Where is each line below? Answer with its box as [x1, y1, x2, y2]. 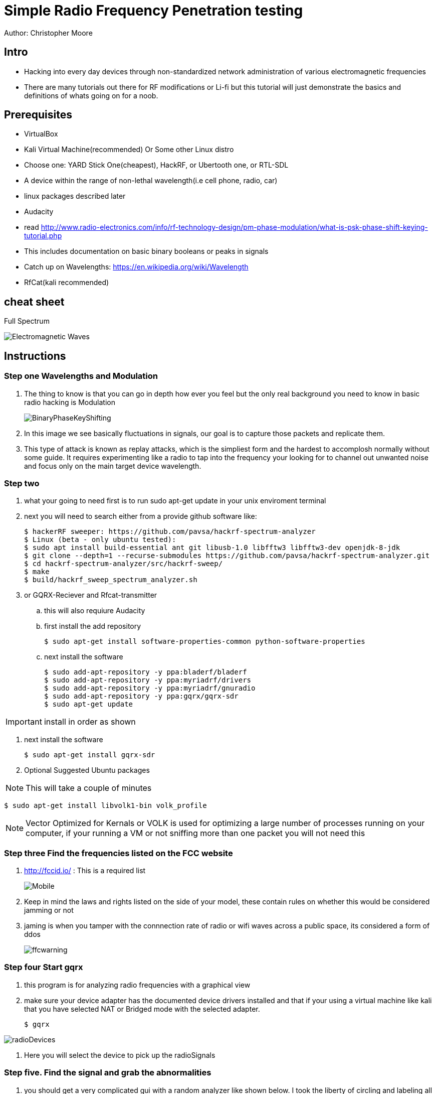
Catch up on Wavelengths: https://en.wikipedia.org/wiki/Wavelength [24, 262, 249, 271]
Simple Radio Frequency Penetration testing [4, 2, 303, 19]
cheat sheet [4, 295, 65, 308]
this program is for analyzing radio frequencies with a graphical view [24, 980, 251, 989]
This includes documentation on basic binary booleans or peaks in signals [24, 247, 269, 256]
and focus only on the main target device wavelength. [24, 461, 201, 470]
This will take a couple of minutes [26, 783, 152, 793]
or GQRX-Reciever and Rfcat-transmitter [24, 591, 157, 600]
